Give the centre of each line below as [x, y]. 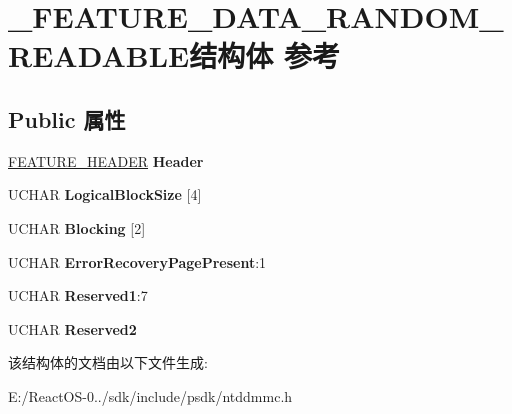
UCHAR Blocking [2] [77, 227]
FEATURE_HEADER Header [106, 160]
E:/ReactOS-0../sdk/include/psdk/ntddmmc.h [150, 395]
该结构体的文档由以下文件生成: [108, 362]
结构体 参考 [264, 55]
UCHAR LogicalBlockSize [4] [105, 194]
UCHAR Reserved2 [72, 328]
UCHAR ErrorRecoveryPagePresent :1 [137, 261]
